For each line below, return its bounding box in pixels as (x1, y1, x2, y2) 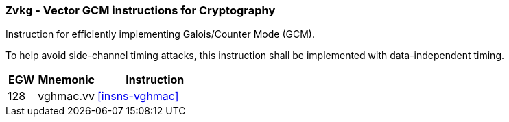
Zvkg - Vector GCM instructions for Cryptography (5, 3, 276, 17)
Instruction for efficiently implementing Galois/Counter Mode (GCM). (5, 28, 315, 40)
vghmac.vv (38, 89, 95, 103)
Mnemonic (38, 73, 95, 87)
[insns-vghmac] (97, 89, 179, 103)
